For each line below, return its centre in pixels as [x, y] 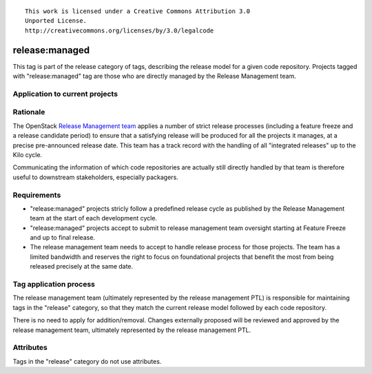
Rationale [29, 112]
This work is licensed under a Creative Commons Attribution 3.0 [138, 11]
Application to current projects [65, 94]
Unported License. [56, 21]
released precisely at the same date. [82, 267]
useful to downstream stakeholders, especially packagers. [95, 177]
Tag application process [54, 284]
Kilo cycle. [28, 154]
